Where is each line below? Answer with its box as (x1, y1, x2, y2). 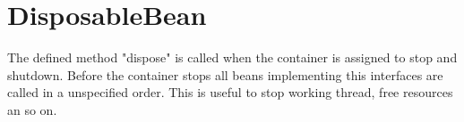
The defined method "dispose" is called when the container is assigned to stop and (7, 48, 458, 67)
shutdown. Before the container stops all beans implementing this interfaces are (7, 65, 443, 84)
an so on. (7, 100, 57, 118)
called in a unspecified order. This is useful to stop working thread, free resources (7, 83, 453, 102)
